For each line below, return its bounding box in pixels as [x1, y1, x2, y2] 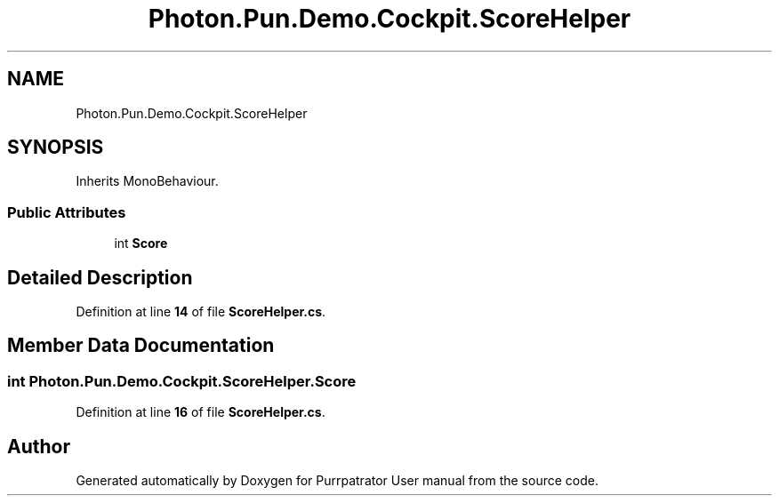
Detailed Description [7, 266, 193, 289]
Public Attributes [7, 203, 126, 221]
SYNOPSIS [7, 136, 104, 159]
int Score [114, 236, 168, 251]
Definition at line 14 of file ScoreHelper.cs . [76, 304, 326, 320]
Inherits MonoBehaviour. [76, 173, 219, 189]
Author [7, 435, 70, 458]
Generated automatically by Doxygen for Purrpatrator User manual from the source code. [76, 473, 598, 489]
